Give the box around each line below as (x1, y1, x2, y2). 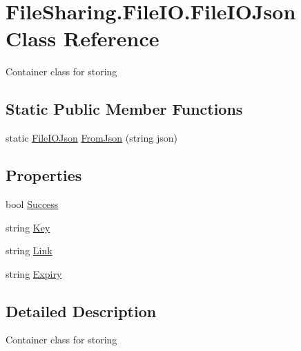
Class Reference (6, 24, 159, 53)
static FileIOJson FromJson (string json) (6, 131, 178, 145)
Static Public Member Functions (6, 98, 243, 120)
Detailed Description (6, 300, 157, 321)
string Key (6, 220, 50, 234)
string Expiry (6, 266, 62, 281)
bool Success (6, 196, 59, 211)
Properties (6, 164, 82, 186)
